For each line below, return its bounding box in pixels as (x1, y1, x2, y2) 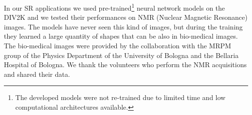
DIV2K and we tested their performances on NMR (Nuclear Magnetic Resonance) (4, 12, 248, 22)
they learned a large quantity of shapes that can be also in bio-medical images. (4, 31, 238, 41)
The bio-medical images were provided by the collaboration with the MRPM (4, 41, 231, 51)
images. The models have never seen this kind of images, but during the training (4, 21, 243, 31)
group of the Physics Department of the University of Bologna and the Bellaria (4, 50, 239, 60)
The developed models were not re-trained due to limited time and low (15, 92, 226, 102)
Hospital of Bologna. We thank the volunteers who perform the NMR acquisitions (4, 59, 247, 70)
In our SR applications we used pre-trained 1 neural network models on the (4, 1, 225, 13)
